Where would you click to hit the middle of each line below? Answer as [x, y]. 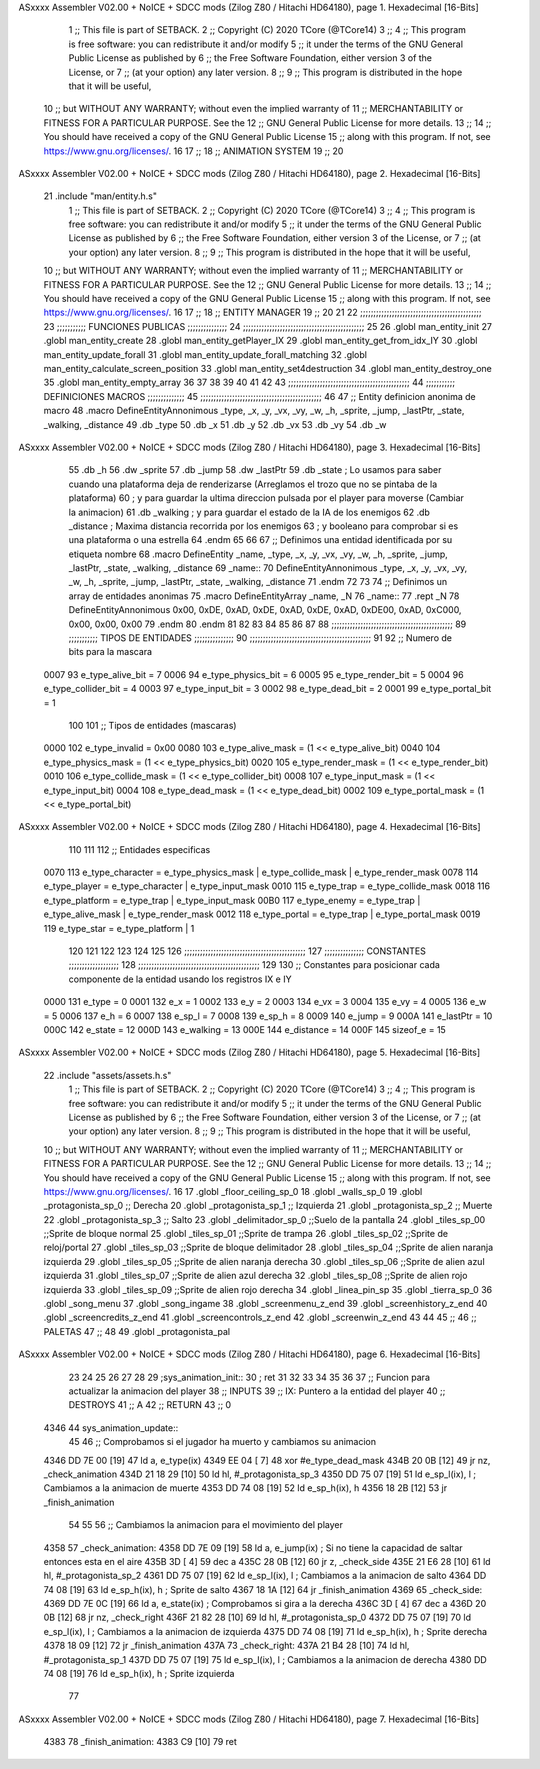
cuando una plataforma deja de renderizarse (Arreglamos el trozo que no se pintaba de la [253, 484]
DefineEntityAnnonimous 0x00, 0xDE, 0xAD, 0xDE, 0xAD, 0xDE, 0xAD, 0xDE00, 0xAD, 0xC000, [265, 610]
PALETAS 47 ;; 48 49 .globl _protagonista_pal [136, 1331]
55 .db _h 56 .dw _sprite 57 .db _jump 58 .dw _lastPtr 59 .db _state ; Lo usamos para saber [255, 470]
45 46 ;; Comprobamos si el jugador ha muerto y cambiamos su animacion [222, 1442]
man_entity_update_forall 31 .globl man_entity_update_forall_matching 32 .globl [205, 354]
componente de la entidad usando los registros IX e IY [180, 979]
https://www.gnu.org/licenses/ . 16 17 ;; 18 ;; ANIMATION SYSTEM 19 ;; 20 [193, 151]
